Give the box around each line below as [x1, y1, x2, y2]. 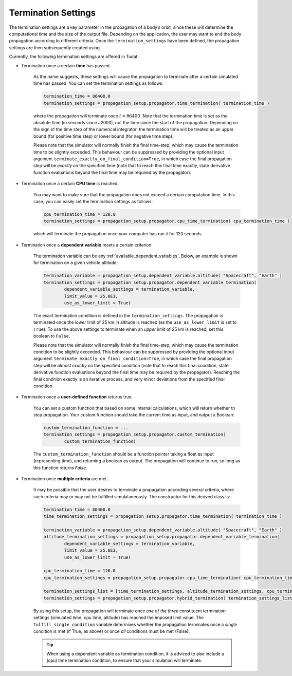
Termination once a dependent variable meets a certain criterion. [21, 242, 153, 248]
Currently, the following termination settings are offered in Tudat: [9, 54, 139, 59]
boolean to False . [33, 333, 71, 339]
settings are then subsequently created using [9, 44, 100, 51]
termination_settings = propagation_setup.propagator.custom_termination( [43, 432, 226, 437]
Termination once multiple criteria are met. [21, 476, 108, 482]
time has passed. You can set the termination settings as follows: [33, 80, 164, 86]
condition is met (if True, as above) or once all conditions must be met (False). [33, 628, 190, 634]
